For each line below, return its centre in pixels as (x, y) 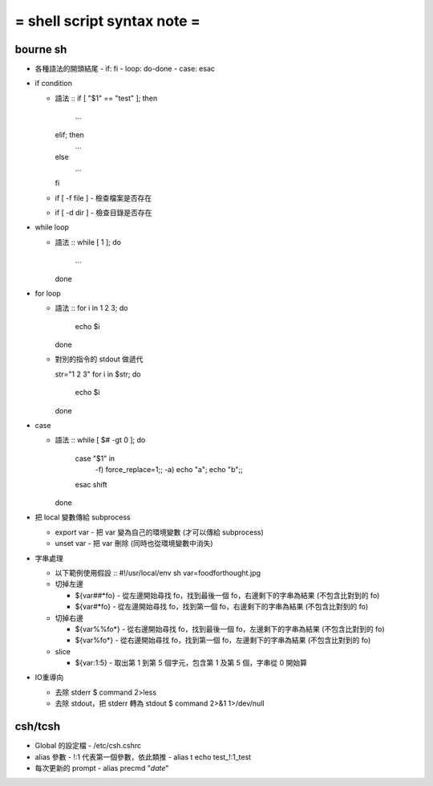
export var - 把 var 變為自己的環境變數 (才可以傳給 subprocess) (159, 532)
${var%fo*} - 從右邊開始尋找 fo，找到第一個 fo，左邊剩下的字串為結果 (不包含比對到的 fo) (223, 640)
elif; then (69, 134)
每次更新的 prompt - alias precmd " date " (102, 768)
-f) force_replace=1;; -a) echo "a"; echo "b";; (169, 470)
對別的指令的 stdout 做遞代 (99, 359)
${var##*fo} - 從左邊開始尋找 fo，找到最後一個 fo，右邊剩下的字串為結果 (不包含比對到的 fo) (227, 595)
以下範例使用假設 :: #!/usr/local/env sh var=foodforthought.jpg (158, 572)
